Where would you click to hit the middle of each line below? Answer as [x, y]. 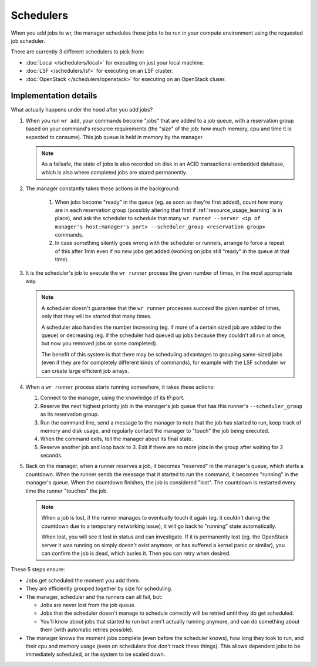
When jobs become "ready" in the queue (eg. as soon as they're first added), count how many [169, 202]
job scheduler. [28, 41]
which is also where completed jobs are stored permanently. [114, 172]
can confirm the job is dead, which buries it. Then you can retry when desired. [136, 553]
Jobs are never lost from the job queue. [88, 605]
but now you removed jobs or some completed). [100, 343]
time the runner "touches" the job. [67, 491]
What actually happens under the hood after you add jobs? [82, 110]
